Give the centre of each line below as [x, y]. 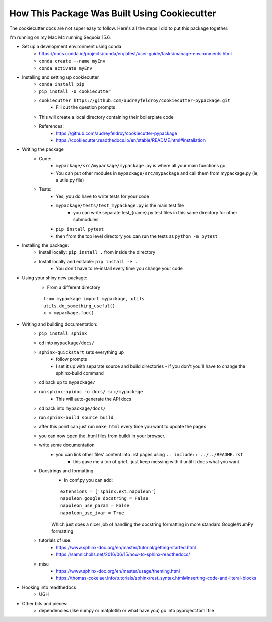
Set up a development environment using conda [72, 47]
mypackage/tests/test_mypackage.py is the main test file [120, 206]
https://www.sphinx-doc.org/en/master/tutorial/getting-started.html [126, 547]
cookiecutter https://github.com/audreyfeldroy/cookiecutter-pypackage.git [134, 101]
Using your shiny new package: [55, 278]
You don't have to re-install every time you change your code [120, 269]
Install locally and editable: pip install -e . [88, 261]
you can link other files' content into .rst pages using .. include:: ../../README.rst [150, 455]
